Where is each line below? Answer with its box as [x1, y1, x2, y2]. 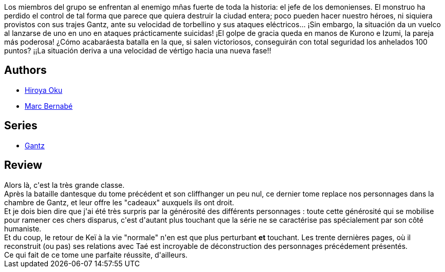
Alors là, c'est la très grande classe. [4, 180, 125, 189]
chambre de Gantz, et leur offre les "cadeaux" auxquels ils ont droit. [4, 198, 234, 207]
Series [4, 119, 38, 132]
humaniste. [4, 224, 42, 233]
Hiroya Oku [25, 85, 63, 94]
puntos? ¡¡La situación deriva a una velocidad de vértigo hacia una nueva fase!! [4, 46, 271, 55]
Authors [4, 64, 47, 77]
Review [4, 159, 43, 172]
